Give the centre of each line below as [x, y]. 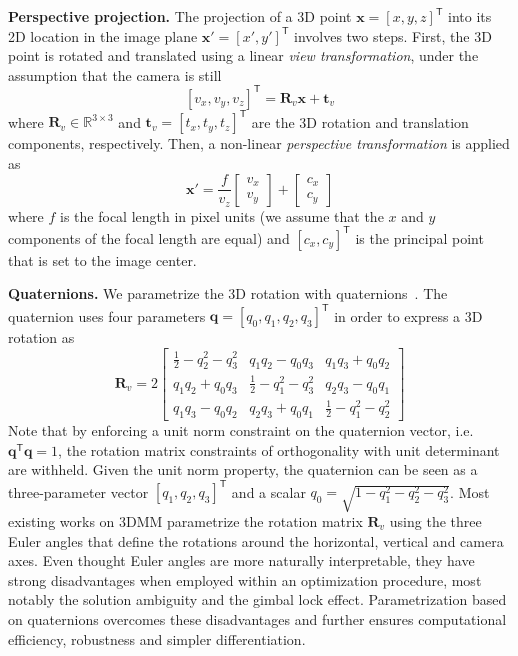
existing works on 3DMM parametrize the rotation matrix [185, 521]
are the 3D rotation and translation [360, 121]
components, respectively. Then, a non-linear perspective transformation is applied [259, 143]
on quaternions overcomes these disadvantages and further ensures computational [257, 619]
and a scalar [268, 491]
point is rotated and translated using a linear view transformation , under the [243, 55]
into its [470, 16]
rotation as [41, 337]
